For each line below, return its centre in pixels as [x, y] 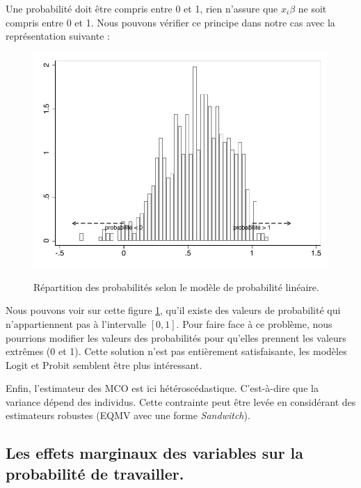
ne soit [312, 8]
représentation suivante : [58, 36]
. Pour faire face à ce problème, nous [254, 323]
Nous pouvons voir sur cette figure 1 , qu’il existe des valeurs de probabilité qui [173, 310]
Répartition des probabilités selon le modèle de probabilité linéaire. [176, 286]
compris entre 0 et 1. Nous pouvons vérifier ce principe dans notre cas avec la [170, 22]
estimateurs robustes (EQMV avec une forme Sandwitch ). [128, 415]
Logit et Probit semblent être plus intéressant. [104, 364]
